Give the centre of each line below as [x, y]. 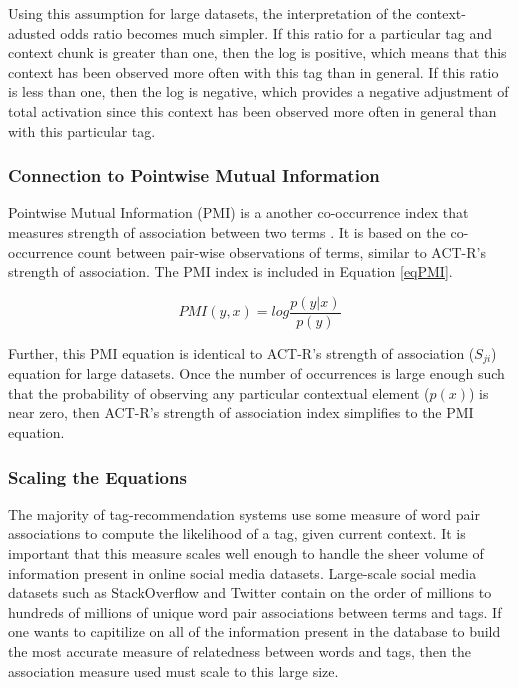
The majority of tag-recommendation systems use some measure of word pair [244, 513]
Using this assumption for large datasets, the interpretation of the [210, 13]
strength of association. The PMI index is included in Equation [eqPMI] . [230, 271]
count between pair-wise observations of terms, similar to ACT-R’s [281, 251]
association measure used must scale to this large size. [173, 670]
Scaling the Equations [97, 476]
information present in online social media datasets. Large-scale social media [242, 572]
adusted [32, 32]
